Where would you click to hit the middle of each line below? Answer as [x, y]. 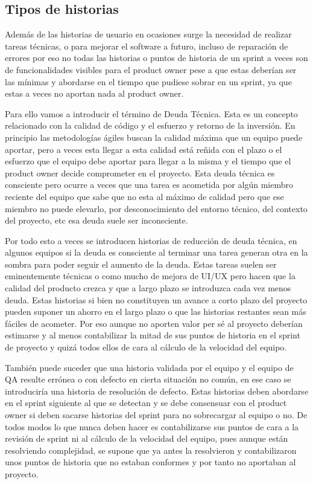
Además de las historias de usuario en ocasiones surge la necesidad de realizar [148, 34]
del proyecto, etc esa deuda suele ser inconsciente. [96, 220]
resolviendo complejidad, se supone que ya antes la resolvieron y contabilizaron [151, 450]
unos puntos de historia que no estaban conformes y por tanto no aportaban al [150, 462]
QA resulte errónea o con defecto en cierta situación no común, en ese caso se [148, 379]
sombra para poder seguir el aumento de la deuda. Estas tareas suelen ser [141, 264]
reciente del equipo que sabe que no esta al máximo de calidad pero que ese [144, 196]
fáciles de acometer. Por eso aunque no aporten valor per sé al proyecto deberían [154, 323]
